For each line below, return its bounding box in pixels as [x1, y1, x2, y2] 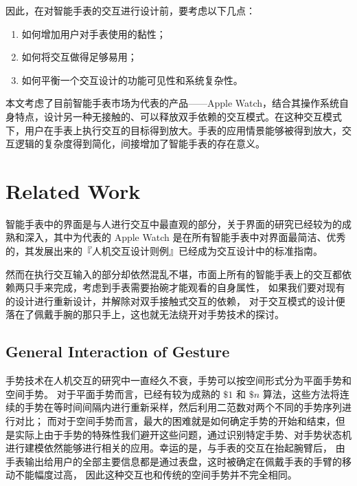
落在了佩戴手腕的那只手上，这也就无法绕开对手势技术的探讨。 [5, 307, 284, 321]
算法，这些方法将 [262, 386, 340, 401]
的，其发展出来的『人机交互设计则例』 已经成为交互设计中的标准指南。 [5, 244, 323, 258]
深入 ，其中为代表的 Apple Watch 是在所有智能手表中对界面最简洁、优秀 [24, 230, 346, 244]
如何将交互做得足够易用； [21, 50, 137, 64]
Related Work [5, 176, 141, 204]
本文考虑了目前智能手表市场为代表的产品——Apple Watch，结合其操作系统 [5, 96, 340, 110]
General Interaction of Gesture [5, 341, 230, 362]
